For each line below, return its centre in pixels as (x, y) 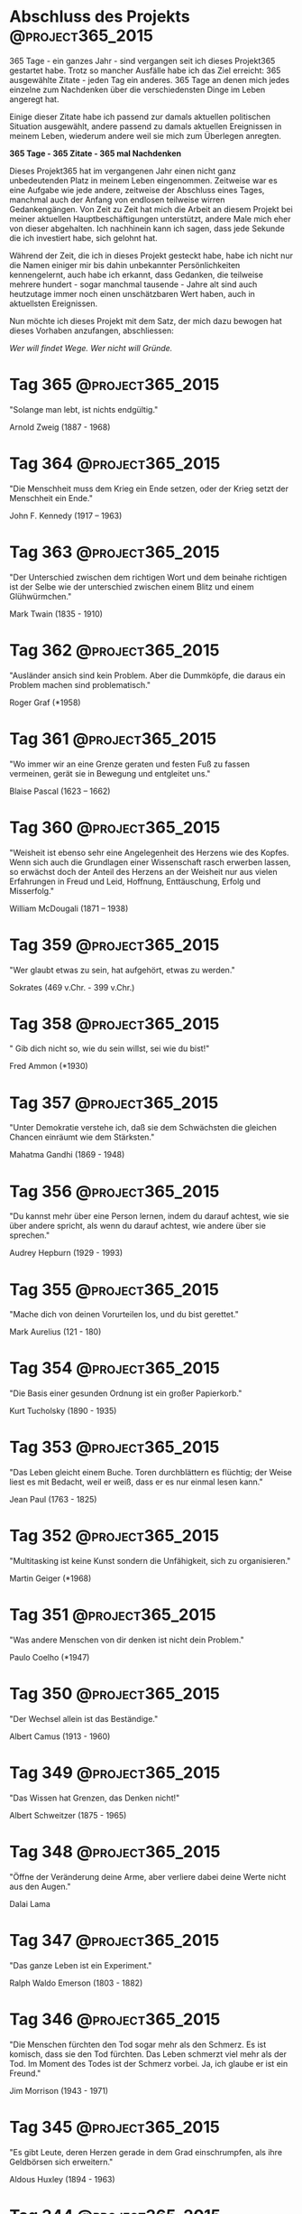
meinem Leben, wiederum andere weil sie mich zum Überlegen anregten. (146, 135)
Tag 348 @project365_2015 (115, 1852)
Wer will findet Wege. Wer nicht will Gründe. (91, 348)
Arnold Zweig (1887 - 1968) (60, 427)
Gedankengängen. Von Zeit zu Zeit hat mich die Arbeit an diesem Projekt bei (151, 209)
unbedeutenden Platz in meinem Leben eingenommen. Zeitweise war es (143, 180)
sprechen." (30, 1235)
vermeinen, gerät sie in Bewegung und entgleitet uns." (110, 773)
